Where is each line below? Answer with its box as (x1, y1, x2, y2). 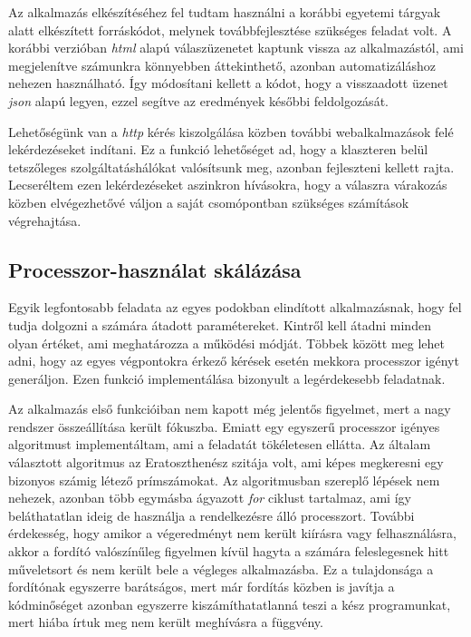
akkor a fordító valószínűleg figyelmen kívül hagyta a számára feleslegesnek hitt (8, 542, 449, 561)
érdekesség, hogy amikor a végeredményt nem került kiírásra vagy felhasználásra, (8, 524, 457, 543)
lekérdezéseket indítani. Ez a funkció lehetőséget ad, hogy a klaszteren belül (8, 140, 428, 159)
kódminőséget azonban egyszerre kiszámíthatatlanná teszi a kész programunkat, (8, 594, 451, 613)
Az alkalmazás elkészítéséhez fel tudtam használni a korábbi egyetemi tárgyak (8, 3, 441, 21)
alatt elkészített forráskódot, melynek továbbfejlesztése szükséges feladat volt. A (8, 20, 452, 39)
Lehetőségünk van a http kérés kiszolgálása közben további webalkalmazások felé (8, 122, 454, 141)
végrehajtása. (8, 211, 82, 230)
